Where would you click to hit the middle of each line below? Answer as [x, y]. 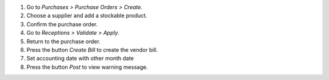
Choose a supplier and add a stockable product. [87, 16]
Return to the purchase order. [63, 41]
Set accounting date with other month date [80, 59]
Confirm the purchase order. [62, 24]
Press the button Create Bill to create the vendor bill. [92, 49]
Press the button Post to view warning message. [87, 67]
